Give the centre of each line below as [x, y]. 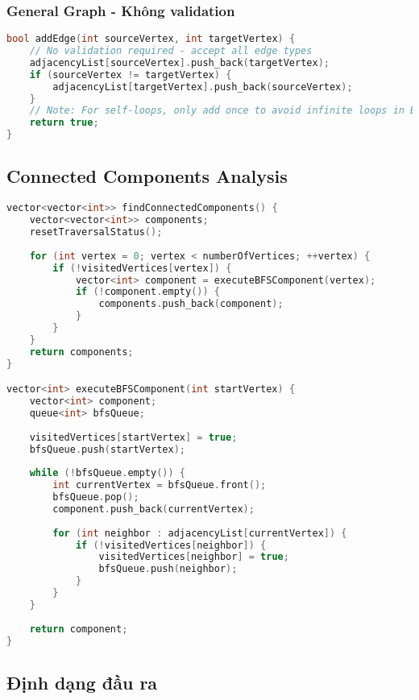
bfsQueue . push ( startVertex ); [107, 449]
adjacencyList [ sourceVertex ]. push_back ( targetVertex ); [179, 62]
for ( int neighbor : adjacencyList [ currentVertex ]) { [200, 533]
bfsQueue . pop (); [96, 497]
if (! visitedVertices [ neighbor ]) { [171, 545]
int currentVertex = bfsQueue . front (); [160, 485]
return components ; [81, 352]
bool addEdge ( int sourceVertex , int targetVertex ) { [151, 39]
